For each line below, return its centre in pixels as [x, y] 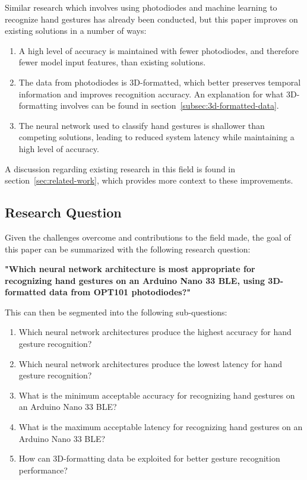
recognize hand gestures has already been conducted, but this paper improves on [151, 19]
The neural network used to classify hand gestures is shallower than [142, 125]
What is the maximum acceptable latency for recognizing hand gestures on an [161, 427]
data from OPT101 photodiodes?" [120, 292]
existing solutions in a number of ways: [76, 31]
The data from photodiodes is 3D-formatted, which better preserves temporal [160, 82]
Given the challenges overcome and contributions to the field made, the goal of [148, 237]
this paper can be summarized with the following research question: [128, 249]
